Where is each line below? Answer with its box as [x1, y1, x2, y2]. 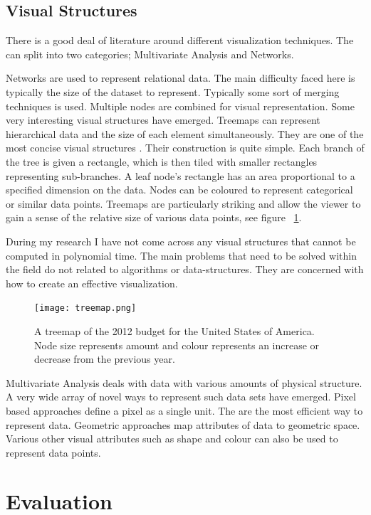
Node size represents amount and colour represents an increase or [34, 337, 320, 352]
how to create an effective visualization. [6, 275, 178, 290]
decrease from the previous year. [34, 351, 175, 366]
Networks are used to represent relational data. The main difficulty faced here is [6, 70, 355, 85]
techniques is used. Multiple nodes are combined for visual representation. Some [6, 98, 355, 113]
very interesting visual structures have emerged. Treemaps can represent [6, 112, 320, 127]
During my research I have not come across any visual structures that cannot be [6, 233, 356, 248]
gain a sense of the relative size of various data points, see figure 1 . [6, 210, 302, 225]
